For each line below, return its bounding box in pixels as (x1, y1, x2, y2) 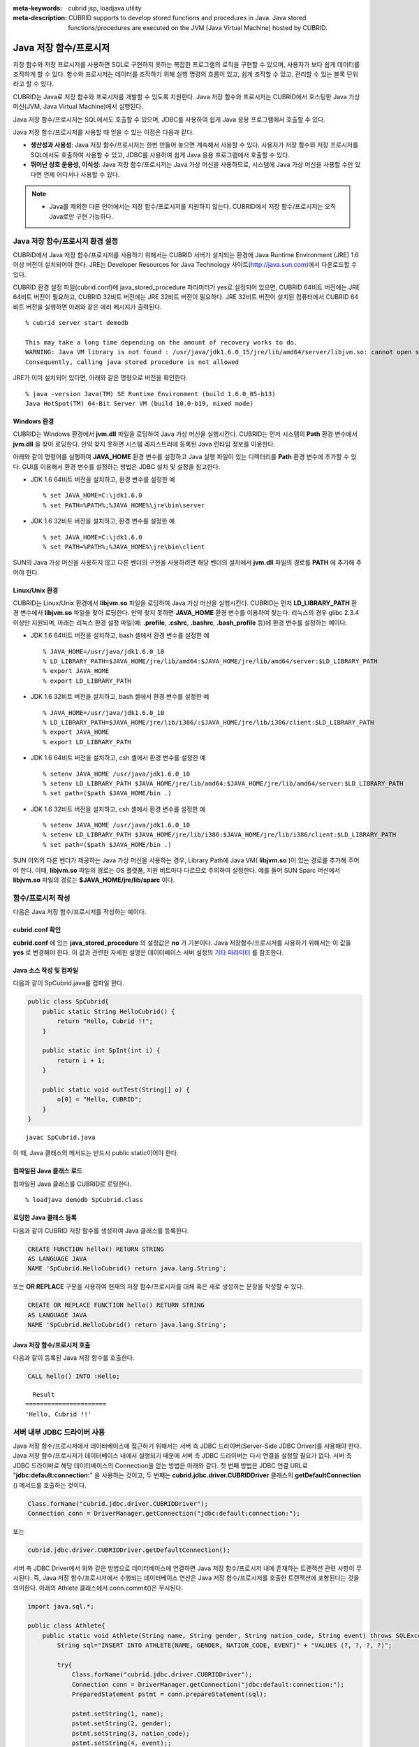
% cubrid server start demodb (25, 319, 129, 327)
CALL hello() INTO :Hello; (27, 1372, 120, 1380)
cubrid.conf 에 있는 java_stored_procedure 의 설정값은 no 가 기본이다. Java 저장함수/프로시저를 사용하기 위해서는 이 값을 (13, 938, 352, 947)
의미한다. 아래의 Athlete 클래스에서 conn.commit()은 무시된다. (13, 1583, 184, 1592)
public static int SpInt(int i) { (42, 1047, 161, 1054)
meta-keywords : (13, 4, 63, 12)
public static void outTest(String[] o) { (42, 1085, 190, 1094)
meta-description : (13, 14, 68, 22)
